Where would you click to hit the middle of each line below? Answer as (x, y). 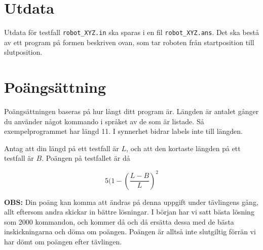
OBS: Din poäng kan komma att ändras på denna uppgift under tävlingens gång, (131, 202)
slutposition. (23, 52)
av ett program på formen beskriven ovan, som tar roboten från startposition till (129, 42)
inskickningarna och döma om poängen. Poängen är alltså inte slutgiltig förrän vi (130, 231)
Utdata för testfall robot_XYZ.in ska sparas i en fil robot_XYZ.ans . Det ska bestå (131, 32)
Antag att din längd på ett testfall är (62, 148)
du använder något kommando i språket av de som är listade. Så (104, 121)
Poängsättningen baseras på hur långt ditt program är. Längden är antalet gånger (131, 111)
